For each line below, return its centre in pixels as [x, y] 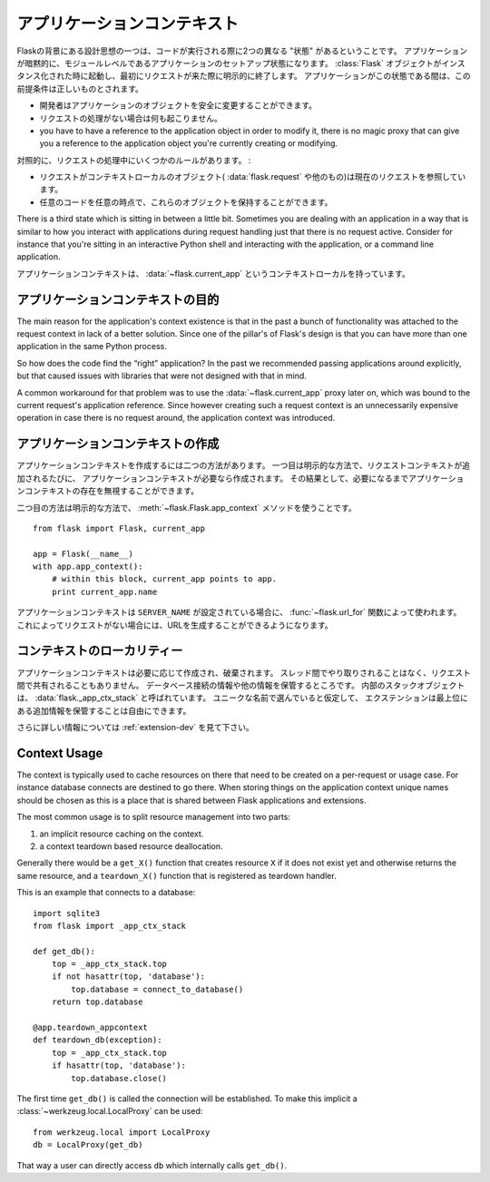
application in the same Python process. [92, 347]
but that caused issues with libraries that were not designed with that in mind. [162, 376]
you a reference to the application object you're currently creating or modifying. [189, 143]
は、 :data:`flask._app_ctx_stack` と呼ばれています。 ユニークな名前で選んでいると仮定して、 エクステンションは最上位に [243, 698]
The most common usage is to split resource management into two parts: [153, 817]
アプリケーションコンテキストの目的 [118, 299]
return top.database [97, 1002]
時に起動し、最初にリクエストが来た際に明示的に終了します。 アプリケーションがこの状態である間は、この [271, 76]
